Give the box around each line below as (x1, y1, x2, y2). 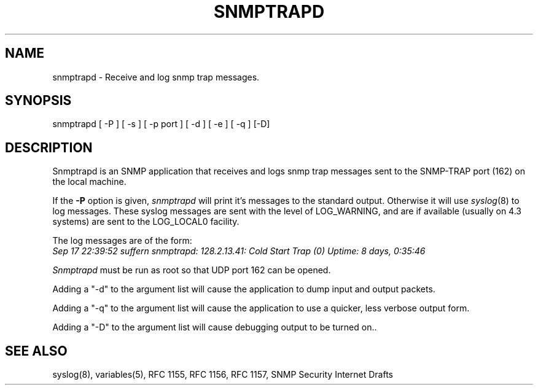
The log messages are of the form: (52, 235, 192, 246)
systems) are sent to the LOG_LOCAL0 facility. (52, 216, 240, 227)
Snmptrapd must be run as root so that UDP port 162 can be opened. (52, 265, 331, 276)
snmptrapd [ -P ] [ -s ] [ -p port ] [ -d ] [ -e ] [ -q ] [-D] (52, 119, 270, 130)
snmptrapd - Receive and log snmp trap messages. (52, 71, 260, 82)
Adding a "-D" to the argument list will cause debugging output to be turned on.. (52, 322, 377, 333)
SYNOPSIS (5, 93, 72, 109)
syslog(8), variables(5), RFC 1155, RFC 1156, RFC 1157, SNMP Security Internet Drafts (52, 369, 393, 380)
